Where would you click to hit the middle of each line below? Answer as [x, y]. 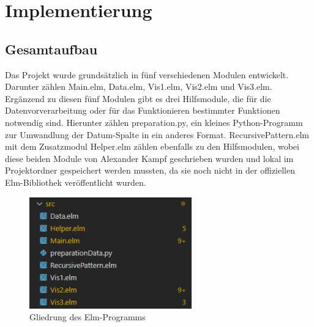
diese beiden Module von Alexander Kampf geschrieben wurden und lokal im [149, 158]
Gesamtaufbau [51, 49]
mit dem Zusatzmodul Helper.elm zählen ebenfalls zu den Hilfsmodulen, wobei [152, 146]
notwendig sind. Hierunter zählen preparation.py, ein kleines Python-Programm [154, 122]
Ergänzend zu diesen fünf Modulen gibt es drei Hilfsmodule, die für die [138, 98]
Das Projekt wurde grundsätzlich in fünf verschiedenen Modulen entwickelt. [147, 74]
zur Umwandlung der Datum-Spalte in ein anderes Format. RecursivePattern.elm [157, 134]
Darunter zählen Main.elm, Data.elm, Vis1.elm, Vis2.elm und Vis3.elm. [139, 86]
